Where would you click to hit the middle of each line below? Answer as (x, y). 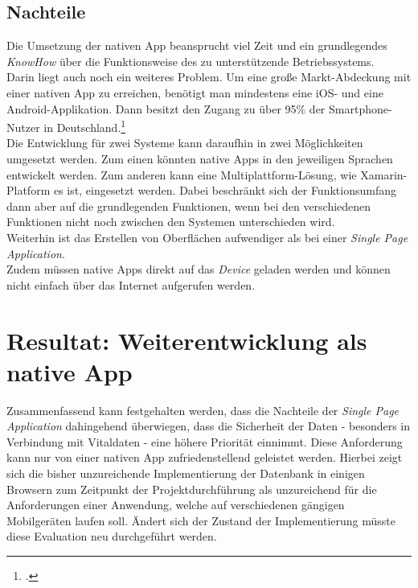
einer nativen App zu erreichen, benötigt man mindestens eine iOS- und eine (195, 92)
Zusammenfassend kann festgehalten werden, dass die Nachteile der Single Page (203, 410)
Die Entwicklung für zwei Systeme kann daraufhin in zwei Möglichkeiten (185, 143)
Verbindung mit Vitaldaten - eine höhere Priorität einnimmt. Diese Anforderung (205, 441)
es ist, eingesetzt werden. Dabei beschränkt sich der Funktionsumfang (225, 190)
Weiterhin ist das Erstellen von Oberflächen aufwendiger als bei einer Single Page (207, 237)
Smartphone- (361, 108)
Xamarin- (384, 174)
